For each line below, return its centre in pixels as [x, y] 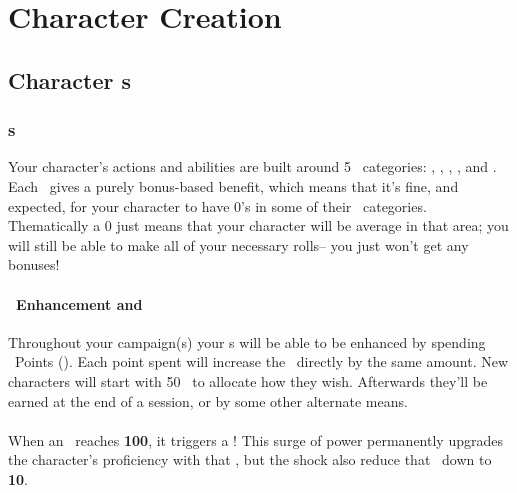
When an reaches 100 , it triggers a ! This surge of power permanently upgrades [255, 439]
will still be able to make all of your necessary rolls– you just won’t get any [238, 244]
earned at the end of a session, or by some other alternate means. [208, 400]
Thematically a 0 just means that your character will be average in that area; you [258, 225]
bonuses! [34, 264]
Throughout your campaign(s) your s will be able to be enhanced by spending [247, 341]
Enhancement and [79, 303]
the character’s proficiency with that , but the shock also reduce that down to [250, 459]
